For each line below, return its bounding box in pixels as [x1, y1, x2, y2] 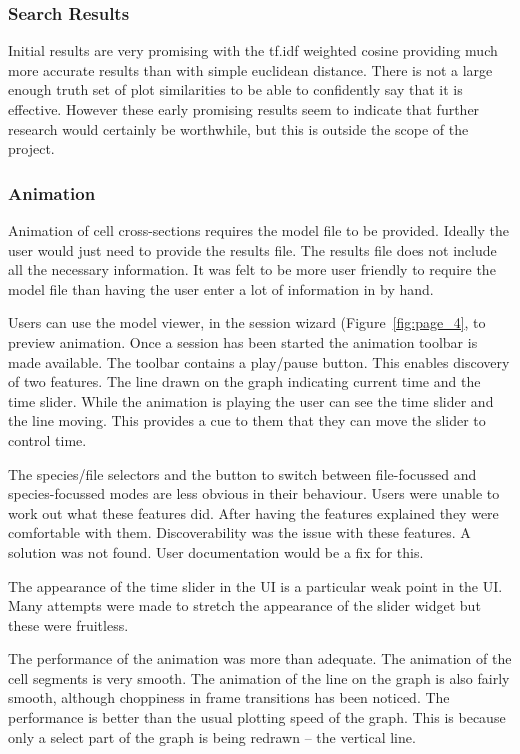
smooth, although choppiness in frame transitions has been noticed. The [8, 687, 450, 708]
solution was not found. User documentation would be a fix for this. [8, 541, 424, 562]
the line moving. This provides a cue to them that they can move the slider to [8, 410, 486, 431]
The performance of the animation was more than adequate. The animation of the [8, 648, 512, 669]
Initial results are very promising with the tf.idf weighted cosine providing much [8, 40, 498, 61]
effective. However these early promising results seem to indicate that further [8, 99, 480, 119]
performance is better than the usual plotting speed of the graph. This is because [8, 707, 506, 728]
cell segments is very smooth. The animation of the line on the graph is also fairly [8, 667, 510, 688]
